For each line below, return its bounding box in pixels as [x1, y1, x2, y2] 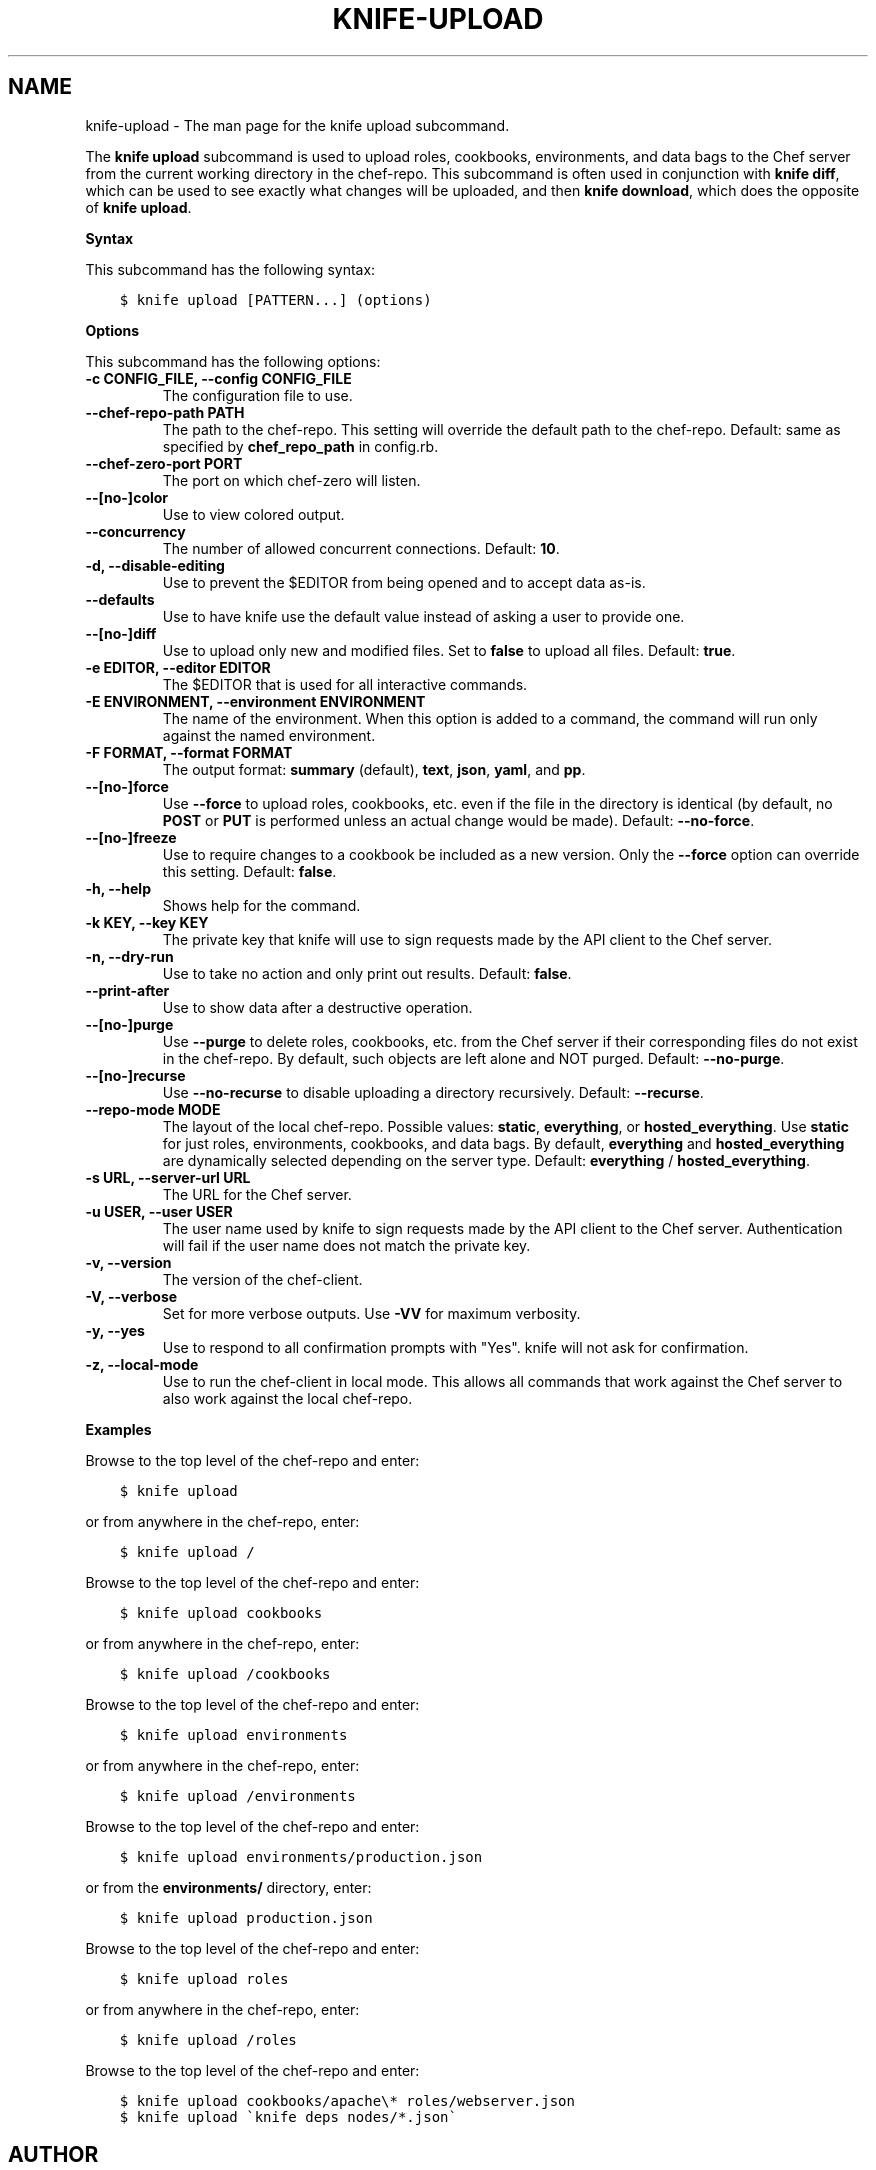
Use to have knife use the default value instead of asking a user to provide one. [162, 607, 685, 625]
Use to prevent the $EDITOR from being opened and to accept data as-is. [162, 573, 646, 591]
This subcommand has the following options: [85, 352, 381, 370]
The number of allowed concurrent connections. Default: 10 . [162, 539, 560, 557]
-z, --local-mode [85, 1355, 199, 1373]
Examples [85, 1420, 152, 1438]
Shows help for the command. [162, 896, 361, 914]
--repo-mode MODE [85, 1100, 221, 1118]
